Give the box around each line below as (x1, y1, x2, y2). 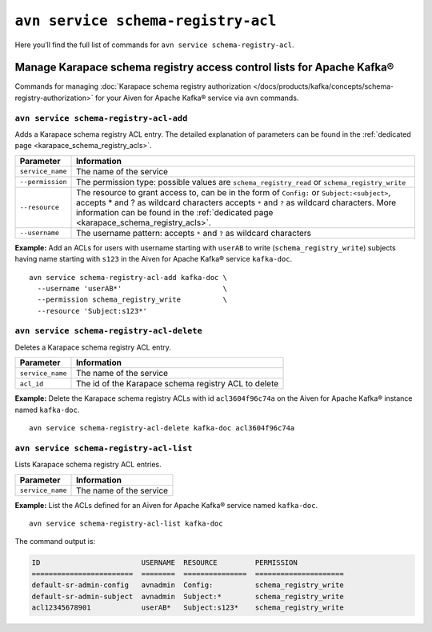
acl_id (19, 379, 44, 388)
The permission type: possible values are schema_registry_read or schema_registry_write (76, 176, 406, 187)
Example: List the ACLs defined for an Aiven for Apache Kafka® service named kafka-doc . (14, 500, 318, 510)
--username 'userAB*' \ (37, 284, 228, 293)
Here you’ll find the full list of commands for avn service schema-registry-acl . (14, 40, 294, 50)
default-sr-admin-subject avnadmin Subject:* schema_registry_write (31, 592, 344, 601)
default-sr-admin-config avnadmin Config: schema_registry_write (31, 581, 344, 590)
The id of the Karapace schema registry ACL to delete (76, 378, 279, 390)
